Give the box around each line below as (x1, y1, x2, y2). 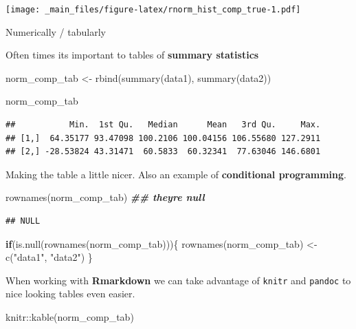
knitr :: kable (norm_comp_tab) (5, 310, 134, 324)
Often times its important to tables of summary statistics (5, 47, 259, 62)
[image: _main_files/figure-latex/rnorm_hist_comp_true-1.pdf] (5, 5, 301, 14)
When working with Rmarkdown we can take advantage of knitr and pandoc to (5, 273, 351, 287)
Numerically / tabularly (5, 24, 106, 39)
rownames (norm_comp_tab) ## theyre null (5, 190, 205, 204)
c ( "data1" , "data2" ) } (5, 250, 93, 264)
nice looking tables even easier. (5, 286, 135, 301)
